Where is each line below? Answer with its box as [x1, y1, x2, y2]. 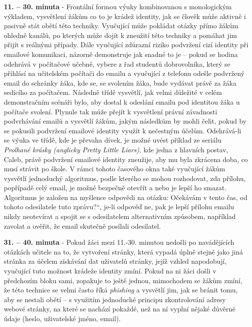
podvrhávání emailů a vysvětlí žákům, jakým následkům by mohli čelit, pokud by [4, 116, 247, 126]
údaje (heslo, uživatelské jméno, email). [4, 313, 121, 323]
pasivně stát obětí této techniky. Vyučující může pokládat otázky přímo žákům [4, 20, 239, 31]
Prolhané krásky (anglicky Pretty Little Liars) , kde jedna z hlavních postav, [4, 144, 228, 154]
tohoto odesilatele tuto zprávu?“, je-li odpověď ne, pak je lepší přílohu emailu [4, 201, 234, 212]
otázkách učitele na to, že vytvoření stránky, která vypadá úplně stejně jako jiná [4, 246, 243, 256]
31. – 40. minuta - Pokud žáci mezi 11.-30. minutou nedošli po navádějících [4, 237, 235, 247]
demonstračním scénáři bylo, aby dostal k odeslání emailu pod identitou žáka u [4, 96, 240, 107]
